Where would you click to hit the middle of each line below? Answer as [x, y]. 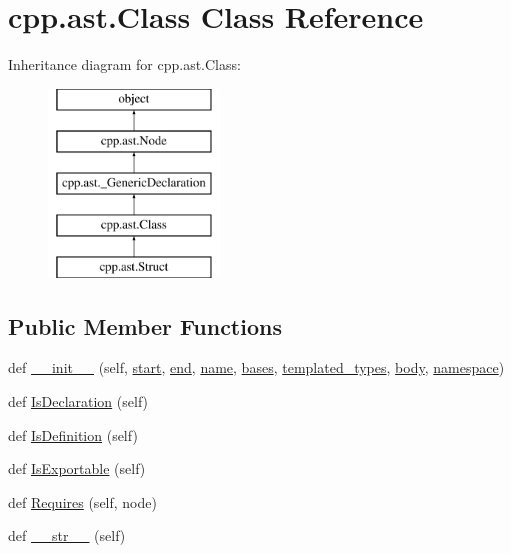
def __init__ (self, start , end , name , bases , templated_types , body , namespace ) [256, 367]
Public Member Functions [145, 325]
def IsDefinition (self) [73, 434]
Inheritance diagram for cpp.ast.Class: [124, 64]
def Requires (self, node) [82, 501]
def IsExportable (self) [77, 468]
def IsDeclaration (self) [78, 401]
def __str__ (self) [67, 535]
